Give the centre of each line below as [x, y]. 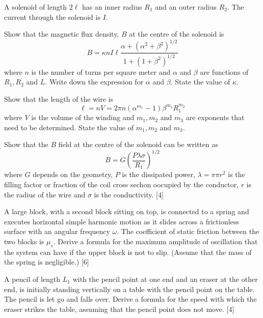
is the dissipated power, [159, 174]
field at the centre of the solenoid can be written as [138, 144]
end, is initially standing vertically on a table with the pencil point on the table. [129, 289]
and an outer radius [186, 7]
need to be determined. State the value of [69, 127]
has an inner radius [112, 7]
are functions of [224, 71]
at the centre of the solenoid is [177, 34]
